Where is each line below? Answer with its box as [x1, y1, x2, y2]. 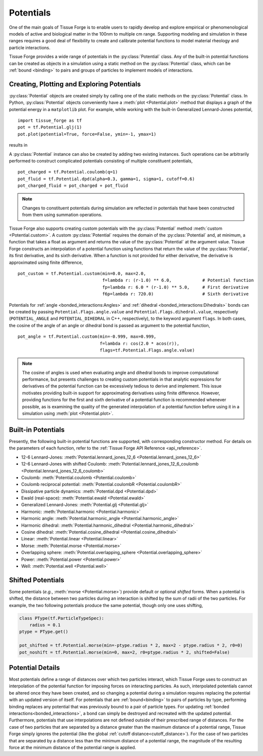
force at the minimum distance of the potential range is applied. [9, 745, 136, 750]
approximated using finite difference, [9, 259, 83, 265]
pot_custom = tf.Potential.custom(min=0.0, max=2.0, [18, 271, 146, 276]
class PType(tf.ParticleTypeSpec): [19, 615, 104, 621]
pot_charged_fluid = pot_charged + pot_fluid [18, 183, 129, 188]
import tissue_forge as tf [18, 117, 82, 123]
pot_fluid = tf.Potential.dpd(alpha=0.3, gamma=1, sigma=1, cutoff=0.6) [18, 176, 195, 182]
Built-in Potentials [9, 425, 65, 434]
